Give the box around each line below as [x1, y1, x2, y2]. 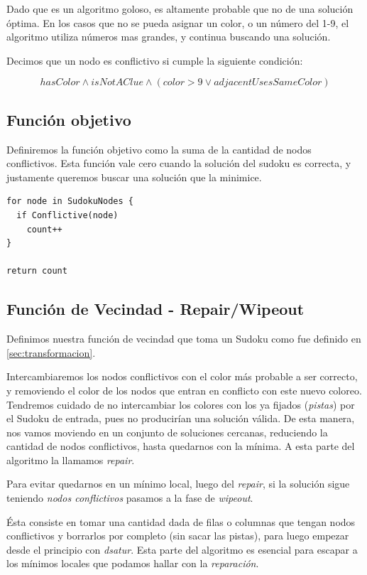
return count [6, 266, 67, 276]
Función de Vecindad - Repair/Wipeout [6, 298, 305, 320]
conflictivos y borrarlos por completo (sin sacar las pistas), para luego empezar [6, 528, 349, 543]
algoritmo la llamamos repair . [6, 452, 135, 467]
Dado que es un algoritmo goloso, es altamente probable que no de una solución [6, 1, 354, 16]
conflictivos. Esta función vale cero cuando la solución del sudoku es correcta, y [6, 156, 351, 171]
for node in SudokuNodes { [6, 196, 133, 207]
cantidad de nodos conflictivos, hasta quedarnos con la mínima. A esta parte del [6, 439, 355, 453]
